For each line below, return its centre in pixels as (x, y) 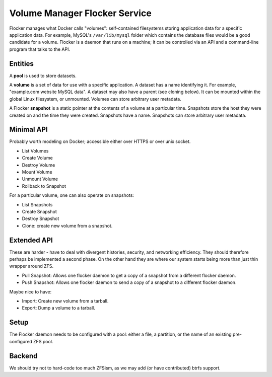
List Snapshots (37, 204)
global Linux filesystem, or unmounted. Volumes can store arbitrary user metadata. (95, 99)
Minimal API (28, 130)
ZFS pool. (43, 341)
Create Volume (37, 158)
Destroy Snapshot (41, 218)
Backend (23, 356)
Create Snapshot (40, 212)
